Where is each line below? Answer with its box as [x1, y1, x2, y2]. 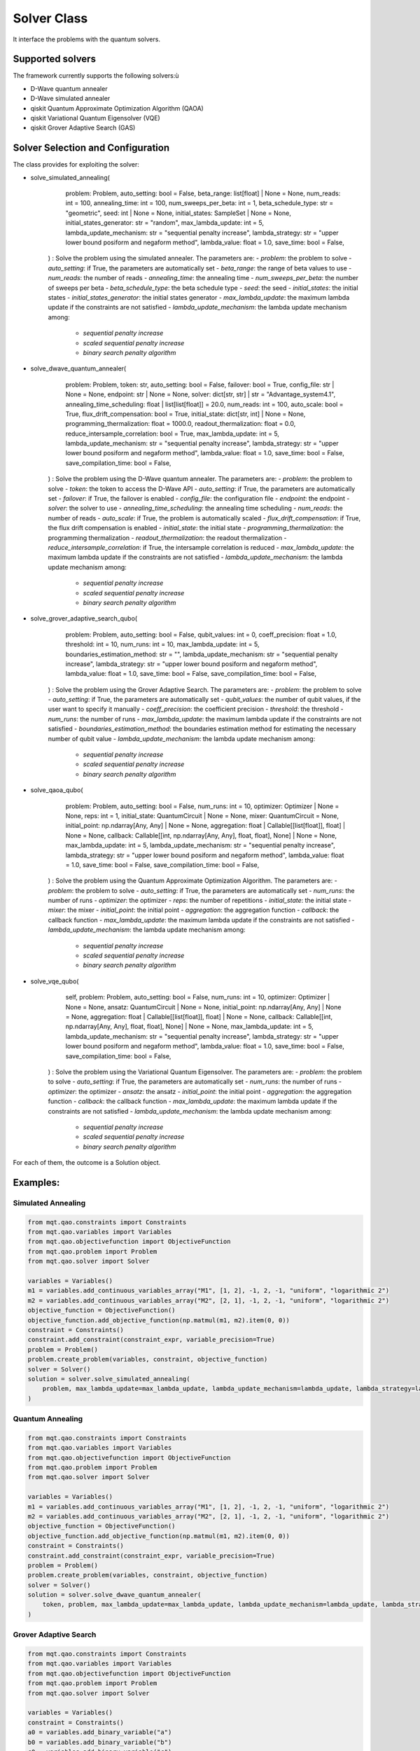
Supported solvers [13, 53, 96, 65]
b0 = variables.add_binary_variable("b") [27, 1738, 172, 1746]
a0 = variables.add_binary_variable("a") [27, 1729, 172, 1736]
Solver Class [13, 11, 88, 26]
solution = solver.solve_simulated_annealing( [27, 1375, 190, 1383]
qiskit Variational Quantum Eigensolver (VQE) [30, 114, 160, 123]
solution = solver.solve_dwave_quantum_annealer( [27, 1591, 202, 1599]
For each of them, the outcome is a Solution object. [13, 1158, 161, 1167]
